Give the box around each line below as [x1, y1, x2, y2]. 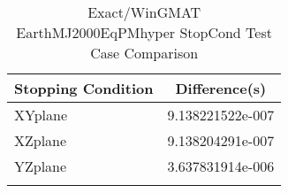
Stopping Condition [14, 78, 154, 98]
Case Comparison [90, 42, 199, 63]
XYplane [14, 104, 68, 125]
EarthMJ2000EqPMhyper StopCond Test [16, 22, 272, 42]
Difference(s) [175, 78, 267, 98]
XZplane [14, 130, 67, 151]
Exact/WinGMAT [87, 2, 201, 22]
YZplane [14, 156, 67, 176]
